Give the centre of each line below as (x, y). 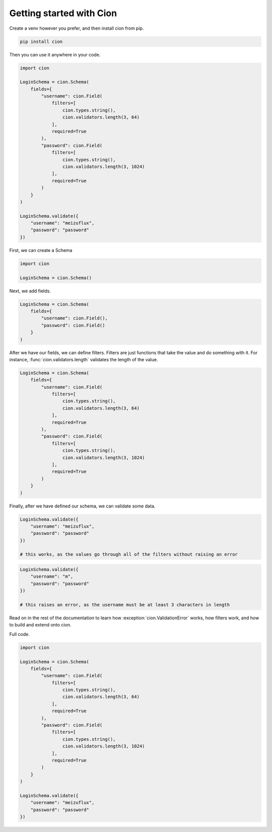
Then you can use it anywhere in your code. (55, 54)
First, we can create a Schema (41, 250)
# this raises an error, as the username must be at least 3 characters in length (125, 605)
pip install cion (41, 41)
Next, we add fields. (30, 291)
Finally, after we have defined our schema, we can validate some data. (82, 506)
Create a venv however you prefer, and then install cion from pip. (77, 28)
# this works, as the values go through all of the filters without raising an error (129, 555)
